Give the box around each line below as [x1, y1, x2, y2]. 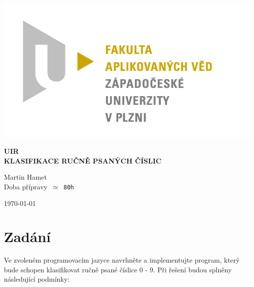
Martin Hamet [4, 172, 47, 182]
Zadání [4, 226, 51, 246]
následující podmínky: [4, 274, 70, 284]
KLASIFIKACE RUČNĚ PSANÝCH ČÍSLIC [4, 155, 162, 165]
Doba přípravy [4, 181, 47, 191]
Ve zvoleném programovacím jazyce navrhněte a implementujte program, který [4, 255, 240, 265]
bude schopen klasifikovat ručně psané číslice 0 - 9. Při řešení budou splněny [4, 264, 232, 274]
